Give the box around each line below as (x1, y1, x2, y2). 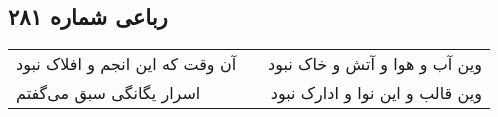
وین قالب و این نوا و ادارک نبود (270, 81, 482, 105)
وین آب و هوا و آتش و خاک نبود (268, 52, 482, 76)
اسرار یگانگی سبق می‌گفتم (16, 81, 201, 105)
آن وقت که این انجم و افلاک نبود (16, 52, 237, 76)
